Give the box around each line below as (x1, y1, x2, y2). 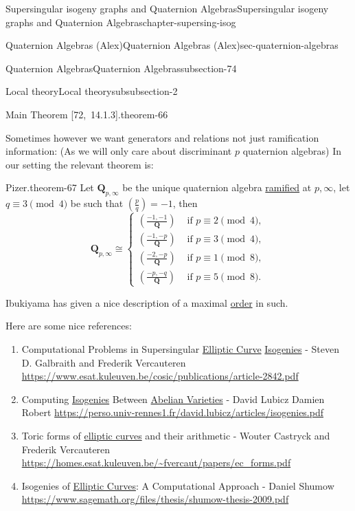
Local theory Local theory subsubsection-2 (5, 84, 178, 98)
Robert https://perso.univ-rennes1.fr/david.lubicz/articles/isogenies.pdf (21, 405, 324, 420)
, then (172, 196, 198, 210)
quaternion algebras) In (242, 144, 341, 158)
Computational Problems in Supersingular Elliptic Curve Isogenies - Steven (21, 341, 339, 356)
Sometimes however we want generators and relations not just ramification (5, 130, 319, 144)
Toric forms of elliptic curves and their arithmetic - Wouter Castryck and (21, 428, 330, 442)
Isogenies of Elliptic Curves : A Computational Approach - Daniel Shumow (21, 478, 334, 492)
